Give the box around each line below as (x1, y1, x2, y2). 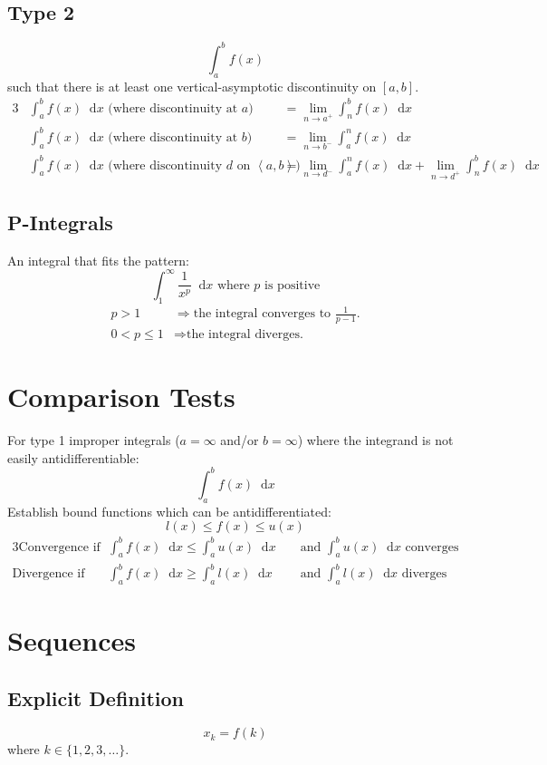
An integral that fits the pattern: (7, 250, 189, 269)
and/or (220, 431, 259, 450)
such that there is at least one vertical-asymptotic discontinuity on (7, 76, 377, 95)
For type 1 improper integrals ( (7, 431, 180, 450)
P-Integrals (7, 208, 113, 236)
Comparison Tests (7, 378, 235, 415)
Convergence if (18, 540, 101, 554)
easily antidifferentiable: (7, 448, 139, 467)
